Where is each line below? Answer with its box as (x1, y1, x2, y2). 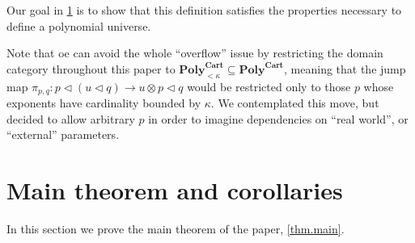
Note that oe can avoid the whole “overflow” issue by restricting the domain (6, 44, 383, 61)
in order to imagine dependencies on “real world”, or (148, 110, 409, 127)
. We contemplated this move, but (210, 94, 379, 111)
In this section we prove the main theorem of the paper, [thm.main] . (6, 220, 345, 237)
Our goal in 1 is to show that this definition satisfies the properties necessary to (6, 2, 402, 18)
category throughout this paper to (6, 60, 176, 77)
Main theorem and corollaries (6, 174, 343, 206)
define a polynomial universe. (6, 17, 151, 34)
